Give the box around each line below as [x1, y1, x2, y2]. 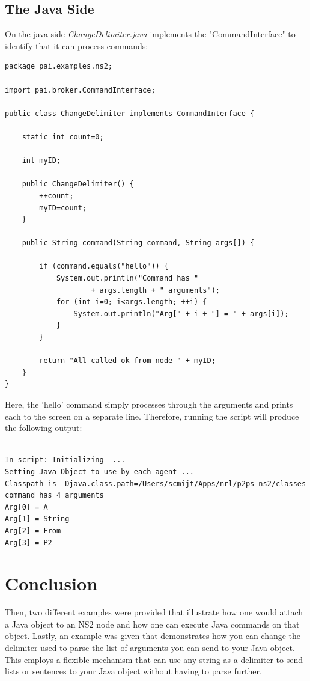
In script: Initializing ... [5, 456, 126, 465]
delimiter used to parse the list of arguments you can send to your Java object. [5, 641, 295, 654]
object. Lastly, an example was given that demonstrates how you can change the [5, 629, 301, 642]
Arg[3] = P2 [5, 538, 52, 547]
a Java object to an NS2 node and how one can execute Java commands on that [5, 617, 300, 630]
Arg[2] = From [5, 526, 61, 535]
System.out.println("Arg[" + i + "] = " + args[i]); [73, 309, 289, 318]
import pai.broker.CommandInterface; [5, 85, 156, 94]
